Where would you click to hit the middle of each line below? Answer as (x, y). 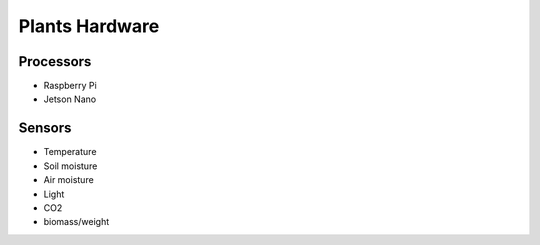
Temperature (70, 152)
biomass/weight (76, 222)
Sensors (45, 128)
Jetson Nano (70, 99)
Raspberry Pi (70, 86)
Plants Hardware (89, 26)
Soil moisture (70, 166)
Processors (55, 61)
